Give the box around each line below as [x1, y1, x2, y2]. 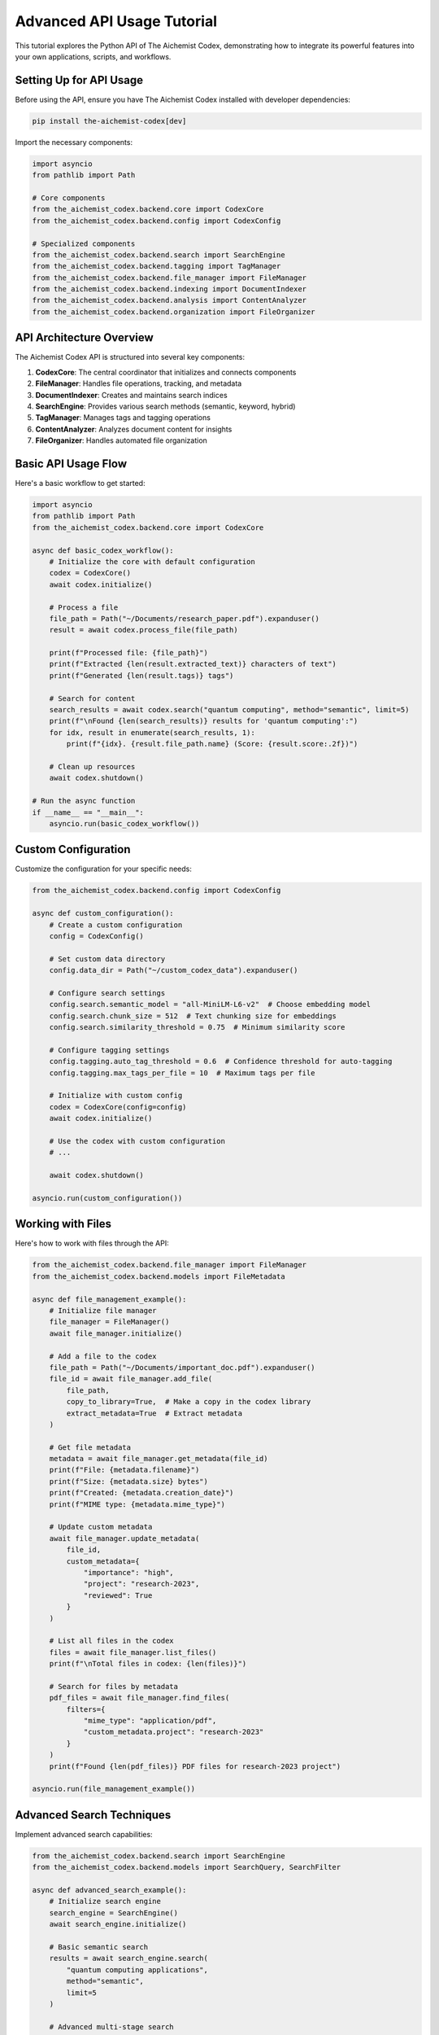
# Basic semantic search [49, 1942, 149, 1952]
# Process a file [49, 602, 119, 612]
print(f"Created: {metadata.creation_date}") [49, 1488, 234, 1498]
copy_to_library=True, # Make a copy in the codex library [66, 1397, 311, 1407]
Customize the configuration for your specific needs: [15, 864, 193, 874]
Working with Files [15, 1217, 111, 1231]
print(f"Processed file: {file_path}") [49, 648, 209, 658]
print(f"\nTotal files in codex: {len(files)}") [49, 1659, 247, 1669]
